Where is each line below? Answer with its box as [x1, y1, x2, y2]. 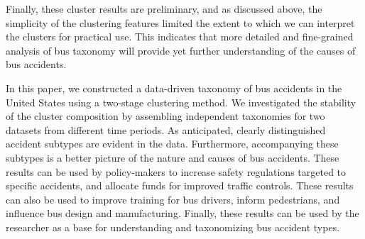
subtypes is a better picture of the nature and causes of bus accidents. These [6, 150, 339, 165]
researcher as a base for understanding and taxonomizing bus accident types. [6, 219, 340, 234]
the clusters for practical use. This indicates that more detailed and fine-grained [6, 29, 354, 44]
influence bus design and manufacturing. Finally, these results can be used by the [6, 206, 359, 221]
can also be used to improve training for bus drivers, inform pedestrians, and [6, 191, 340, 206]
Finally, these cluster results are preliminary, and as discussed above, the [6, 1, 322, 16]
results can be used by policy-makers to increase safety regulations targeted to [6, 164, 347, 179]
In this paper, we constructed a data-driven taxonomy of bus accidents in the [6, 80, 342, 95]
